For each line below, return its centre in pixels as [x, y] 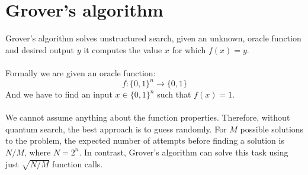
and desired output [40, 49]
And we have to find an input [59, 94]
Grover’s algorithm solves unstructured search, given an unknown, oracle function [153, 38]
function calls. [77, 163]
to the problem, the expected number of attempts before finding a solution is [145, 140]
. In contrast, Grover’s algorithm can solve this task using [184, 152]
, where [37, 152]
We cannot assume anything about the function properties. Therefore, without [148, 117]
